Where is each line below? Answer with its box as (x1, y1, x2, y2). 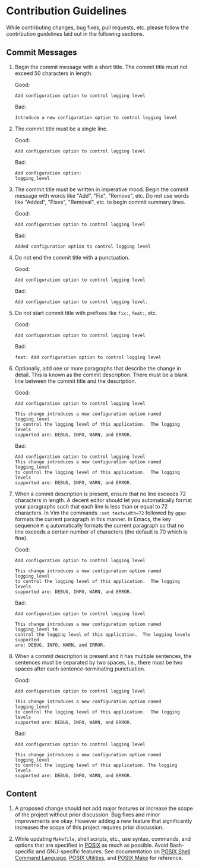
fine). (14, 534, 28, 541)
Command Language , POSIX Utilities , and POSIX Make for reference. (14, 854, 184, 861)
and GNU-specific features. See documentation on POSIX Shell (35, 847, 191, 855)
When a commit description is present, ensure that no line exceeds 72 (14, 490, 186, 497)
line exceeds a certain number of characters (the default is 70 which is (14, 528, 188, 535)
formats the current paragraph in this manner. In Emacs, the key (14, 515, 171, 522)
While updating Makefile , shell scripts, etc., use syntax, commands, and (14, 835, 191, 842)
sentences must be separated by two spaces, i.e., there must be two (14, 659, 183, 666)
